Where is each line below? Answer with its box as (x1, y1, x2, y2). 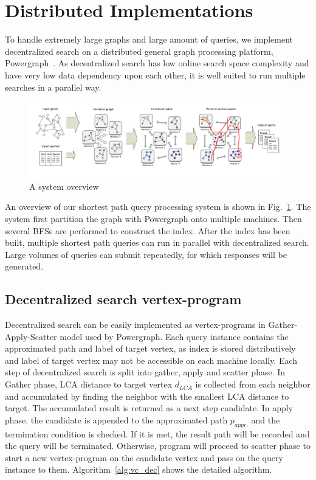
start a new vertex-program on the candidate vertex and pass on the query (5, 451, 283, 464)
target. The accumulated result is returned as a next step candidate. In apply (5, 402, 294, 414)
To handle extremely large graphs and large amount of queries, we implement (5, 33, 293, 46)
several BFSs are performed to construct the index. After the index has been (5, 224, 290, 237)
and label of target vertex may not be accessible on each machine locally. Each (5, 353, 298, 366)
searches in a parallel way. (5, 80, 101, 93)
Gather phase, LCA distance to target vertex (5, 378, 173, 391)
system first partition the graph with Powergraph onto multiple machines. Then (5, 212, 302, 224)
